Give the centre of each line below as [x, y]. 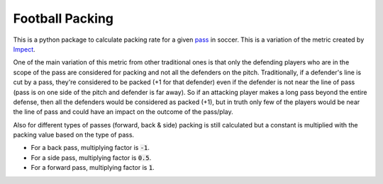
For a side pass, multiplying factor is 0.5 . [91, 157]
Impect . [24, 49]
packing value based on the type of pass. [74, 135]
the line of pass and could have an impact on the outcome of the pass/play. [123, 112]
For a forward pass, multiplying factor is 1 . [93, 168]
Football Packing [63, 18]
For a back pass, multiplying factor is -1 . [90, 148]
